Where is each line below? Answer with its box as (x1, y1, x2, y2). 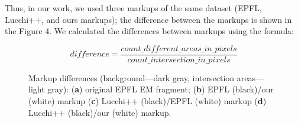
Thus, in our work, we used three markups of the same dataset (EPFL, (5, 2, 262, 14)
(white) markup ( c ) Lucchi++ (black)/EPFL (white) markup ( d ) (28, 95, 267, 107)
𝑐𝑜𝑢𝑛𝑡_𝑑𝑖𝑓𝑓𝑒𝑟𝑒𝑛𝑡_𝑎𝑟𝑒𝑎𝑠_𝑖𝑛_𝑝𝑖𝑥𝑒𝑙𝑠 (121, 44, 237, 53)
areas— (237, 71, 264, 84)
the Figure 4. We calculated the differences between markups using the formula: (5, 25, 294, 37)
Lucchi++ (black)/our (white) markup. (28, 106, 171, 118)
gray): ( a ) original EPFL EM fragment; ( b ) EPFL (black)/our (47, 83, 274, 95)
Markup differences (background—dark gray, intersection (28, 71, 235, 84)
